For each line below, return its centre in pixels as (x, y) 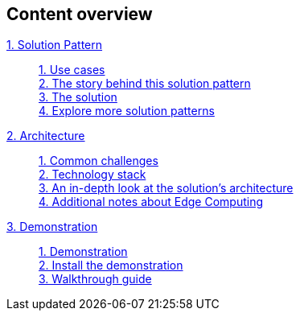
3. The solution (78, 97)
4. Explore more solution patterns (127, 111)
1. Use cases (72, 70)
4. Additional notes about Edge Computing (151, 202)
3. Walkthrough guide (95, 279)
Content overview (80, 14)
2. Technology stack (92, 175)
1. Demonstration (83, 252)
